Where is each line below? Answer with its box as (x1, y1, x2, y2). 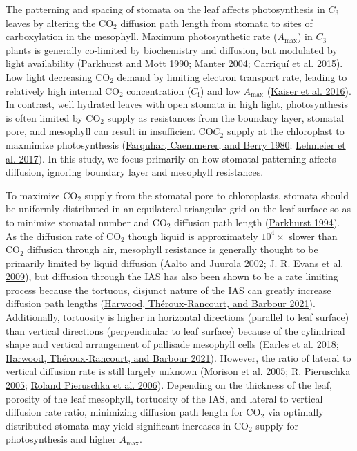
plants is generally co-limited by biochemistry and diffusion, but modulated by (6, 42, 338, 57)
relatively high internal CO (6, 83, 119, 98)
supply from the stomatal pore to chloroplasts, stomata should (84, 187, 349, 202)
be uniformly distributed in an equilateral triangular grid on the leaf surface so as (6, 201, 351, 216)
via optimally (267, 405, 324, 419)
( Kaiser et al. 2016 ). (267, 83, 351, 98)
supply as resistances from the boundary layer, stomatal (107, 110, 345, 125)
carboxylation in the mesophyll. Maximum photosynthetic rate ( (6, 29, 278, 44)
